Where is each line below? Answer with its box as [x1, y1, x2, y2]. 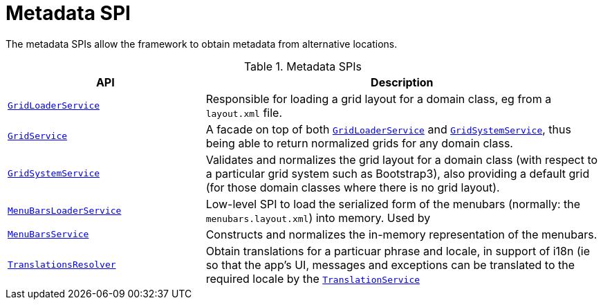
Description [371, 75, 434, 89]
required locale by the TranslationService [205, 271, 420, 286]
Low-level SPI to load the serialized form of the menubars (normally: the [205, 196, 581, 211]
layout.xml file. [205, 105, 283, 120]
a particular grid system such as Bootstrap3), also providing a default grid [205, 166, 590, 181]
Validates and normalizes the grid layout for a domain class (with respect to [205, 152, 598, 167]
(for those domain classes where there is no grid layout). [205, 180, 500, 194]
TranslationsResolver [8, 259, 116, 270]
